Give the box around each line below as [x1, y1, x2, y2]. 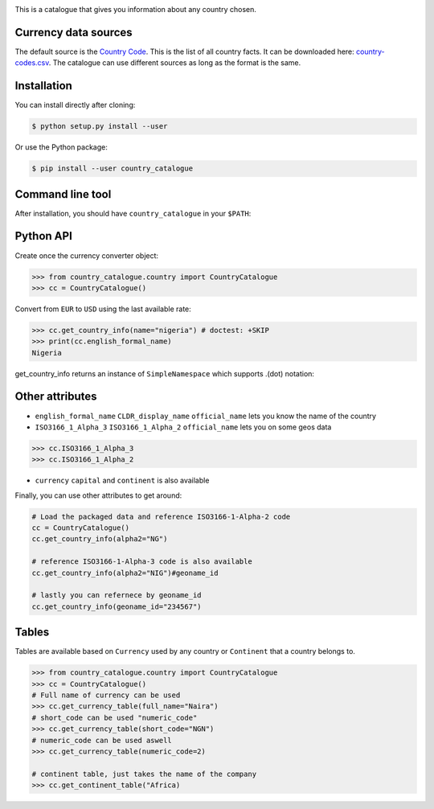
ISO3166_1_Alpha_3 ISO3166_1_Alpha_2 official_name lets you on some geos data [35, 422, 332, 432]
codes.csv [14, 58, 50, 68]
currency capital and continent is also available [35, 475, 210, 486]
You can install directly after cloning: [14, 101, 136, 110]
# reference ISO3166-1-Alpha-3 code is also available [31, 557, 252, 566]
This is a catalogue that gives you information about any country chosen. [14, 5, 257, 14]
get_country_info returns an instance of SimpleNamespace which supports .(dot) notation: [14, 368, 315, 378]
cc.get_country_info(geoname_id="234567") [31, 602, 202, 611]
